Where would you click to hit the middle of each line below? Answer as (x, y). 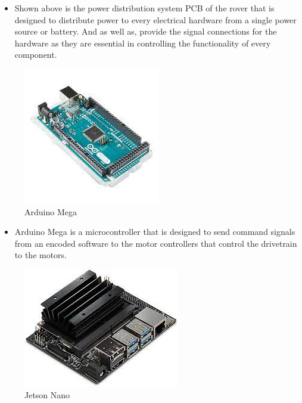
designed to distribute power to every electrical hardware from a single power (155, 19)
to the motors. (41, 255)
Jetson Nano (47, 394)
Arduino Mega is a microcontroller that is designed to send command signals (155, 232)
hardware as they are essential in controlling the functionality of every (143, 43)
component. (36, 55)
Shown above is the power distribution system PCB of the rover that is (144, 8)
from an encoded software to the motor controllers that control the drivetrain (156, 243)
